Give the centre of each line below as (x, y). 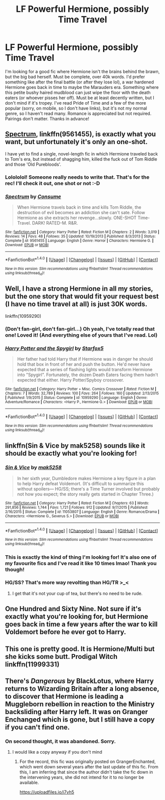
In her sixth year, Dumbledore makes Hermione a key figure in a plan (86, 478)
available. (29, 783)
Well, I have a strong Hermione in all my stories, (79, 289)
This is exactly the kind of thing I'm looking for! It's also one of (81, 557)
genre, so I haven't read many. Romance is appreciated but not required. (78, 113)
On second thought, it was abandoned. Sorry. (61, 741)
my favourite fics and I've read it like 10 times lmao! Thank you (81, 563)
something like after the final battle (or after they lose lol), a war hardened (80, 82)
